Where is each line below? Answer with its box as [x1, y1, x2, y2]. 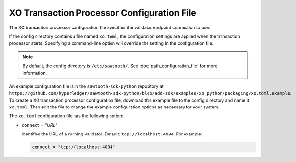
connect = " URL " [21, 122, 58, 128]
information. [22, 70, 47, 76]
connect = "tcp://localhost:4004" [32, 144, 115, 150]
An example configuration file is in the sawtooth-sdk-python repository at [9, 83, 164, 89]
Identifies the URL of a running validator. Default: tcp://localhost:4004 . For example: [21, 131, 202, 137]
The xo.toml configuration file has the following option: [9, 113, 124, 119]
